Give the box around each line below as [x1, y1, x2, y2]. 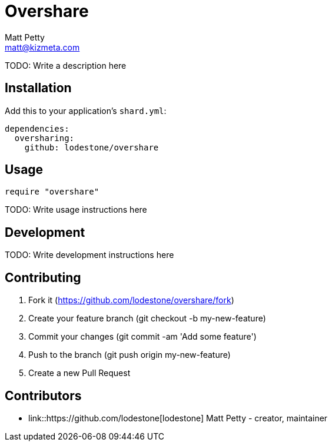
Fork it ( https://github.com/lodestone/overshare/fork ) [28, 295, 234, 306]
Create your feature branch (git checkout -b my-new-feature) [28, 313, 266, 324]
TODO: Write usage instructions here [5, 204, 147, 215]
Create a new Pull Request [28, 368, 131, 378]
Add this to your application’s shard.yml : [5, 105, 167, 116]
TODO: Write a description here [5, 60, 127, 71]
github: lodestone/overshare [24, 142, 159, 152]
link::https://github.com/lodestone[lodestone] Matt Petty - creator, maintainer [28, 413, 328, 423]
